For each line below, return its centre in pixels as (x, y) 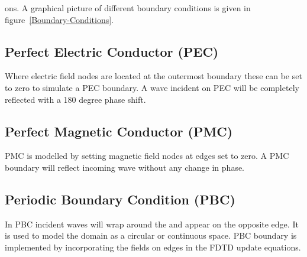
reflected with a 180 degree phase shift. (75, 99)
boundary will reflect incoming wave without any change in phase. (125, 167)
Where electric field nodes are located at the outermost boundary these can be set (153, 76)
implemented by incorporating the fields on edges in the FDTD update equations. (153, 247)
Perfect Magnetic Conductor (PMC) (119, 131)
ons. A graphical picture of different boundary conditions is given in (128, 8)
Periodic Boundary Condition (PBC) (120, 199)
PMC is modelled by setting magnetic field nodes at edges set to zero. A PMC (147, 156)
